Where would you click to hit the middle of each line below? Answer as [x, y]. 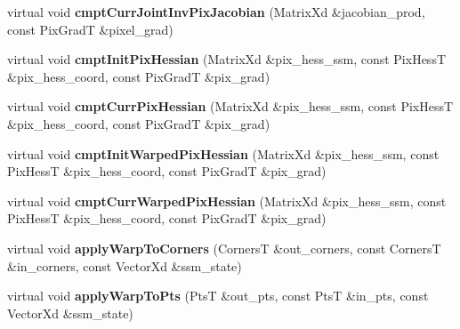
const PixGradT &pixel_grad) [90, 29]
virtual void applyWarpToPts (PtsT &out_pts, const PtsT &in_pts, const [218, 296]
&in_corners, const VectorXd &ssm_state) [125, 265]
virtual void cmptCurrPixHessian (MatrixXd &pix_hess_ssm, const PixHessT [230, 106]
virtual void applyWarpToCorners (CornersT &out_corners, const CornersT [224, 248]
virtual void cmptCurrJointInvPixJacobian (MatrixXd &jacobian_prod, [216, 12]
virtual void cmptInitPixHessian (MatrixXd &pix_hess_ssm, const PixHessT [227, 59]
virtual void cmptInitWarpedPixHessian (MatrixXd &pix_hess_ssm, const [223, 153]
